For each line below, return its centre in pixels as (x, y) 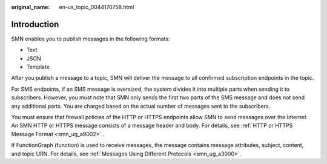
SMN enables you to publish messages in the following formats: (91, 39)
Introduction (35, 24)
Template (38, 67)
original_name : (31, 7)
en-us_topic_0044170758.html (97, 7)
